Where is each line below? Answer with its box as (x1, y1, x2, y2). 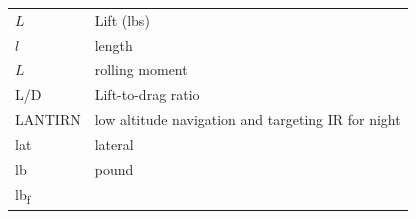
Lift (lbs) (94, 9, 150, 30)
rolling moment (94, 59, 188, 80)
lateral (94, 133, 134, 154)
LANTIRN (15, 109, 81, 130)
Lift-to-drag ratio (94, 84, 200, 105)
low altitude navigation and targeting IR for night (94, 109, 401, 130)
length (94, 34, 133, 55)
